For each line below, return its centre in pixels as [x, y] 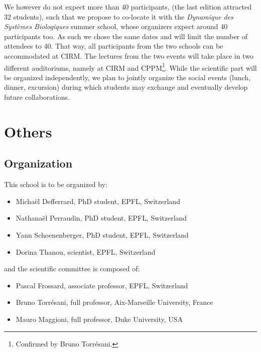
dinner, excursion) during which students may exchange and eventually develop [126, 87]
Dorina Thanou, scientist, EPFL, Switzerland [86, 251]
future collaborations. [37, 97]
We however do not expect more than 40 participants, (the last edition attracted [128, 7]
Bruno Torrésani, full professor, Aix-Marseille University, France [114, 302]
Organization [38, 163]
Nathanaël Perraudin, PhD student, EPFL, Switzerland [101, 218]
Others [28, 131]
